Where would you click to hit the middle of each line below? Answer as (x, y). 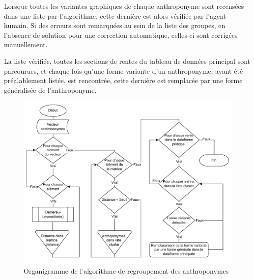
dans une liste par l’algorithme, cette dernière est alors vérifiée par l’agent (115, 15)
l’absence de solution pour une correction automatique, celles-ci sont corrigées (121, 35)
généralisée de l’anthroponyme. (50, 90)
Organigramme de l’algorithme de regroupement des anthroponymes (126, 270)
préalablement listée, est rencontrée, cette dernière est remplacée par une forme (123, 80)
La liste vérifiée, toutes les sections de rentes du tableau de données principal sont (127, 61)
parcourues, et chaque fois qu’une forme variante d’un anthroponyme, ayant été (124, 70)
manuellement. (26, 44)
